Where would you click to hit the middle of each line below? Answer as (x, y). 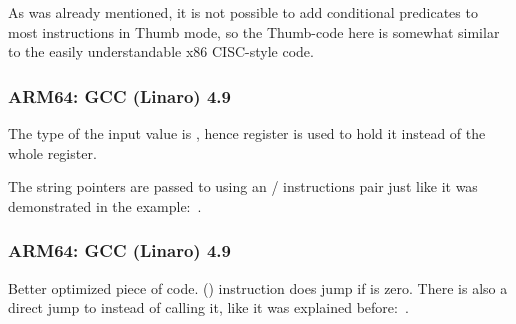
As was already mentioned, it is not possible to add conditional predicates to (243, 12)
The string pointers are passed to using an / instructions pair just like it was (243, 186)
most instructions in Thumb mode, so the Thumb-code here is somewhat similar (254, 31)
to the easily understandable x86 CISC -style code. (161, 51)
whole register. (52, 152)
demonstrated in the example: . (105, 205)
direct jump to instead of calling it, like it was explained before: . (208, 307)
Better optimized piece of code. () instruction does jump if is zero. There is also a (258, 287)
